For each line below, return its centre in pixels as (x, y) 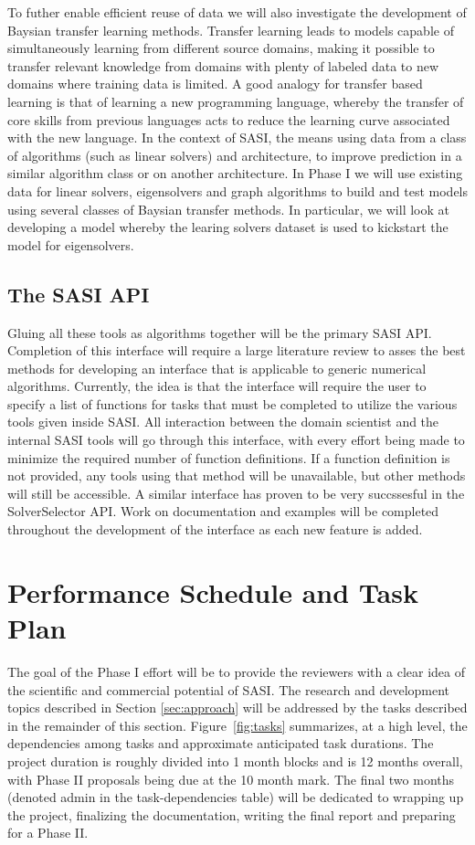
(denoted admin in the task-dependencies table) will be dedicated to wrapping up (236, 797)
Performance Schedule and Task (213, 591)
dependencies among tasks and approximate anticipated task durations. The (221, 743)
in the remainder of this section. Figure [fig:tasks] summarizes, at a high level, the (237, 725)
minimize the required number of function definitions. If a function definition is (229, 457)
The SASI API (79, 294)
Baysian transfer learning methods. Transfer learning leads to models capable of (231, 30)
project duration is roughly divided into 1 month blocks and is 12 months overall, (235, 760)
